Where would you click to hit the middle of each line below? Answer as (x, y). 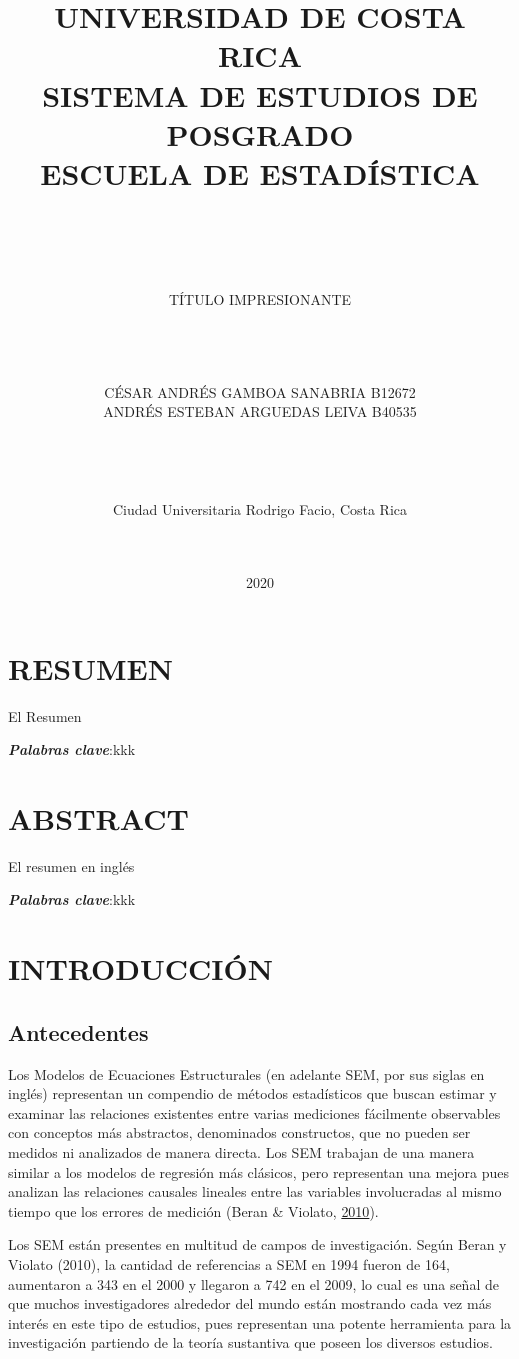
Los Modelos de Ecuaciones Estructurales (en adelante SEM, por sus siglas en (246, 1073)
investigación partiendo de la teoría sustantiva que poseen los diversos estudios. (250, 1342)
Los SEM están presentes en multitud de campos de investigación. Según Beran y (257, 1244)
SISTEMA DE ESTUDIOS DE (260, 94)
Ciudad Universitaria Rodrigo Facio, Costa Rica (260, 509)
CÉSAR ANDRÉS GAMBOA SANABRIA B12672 (260, 391)
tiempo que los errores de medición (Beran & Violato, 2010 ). (193, 1210)
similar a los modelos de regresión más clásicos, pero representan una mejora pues (259, 1171)
